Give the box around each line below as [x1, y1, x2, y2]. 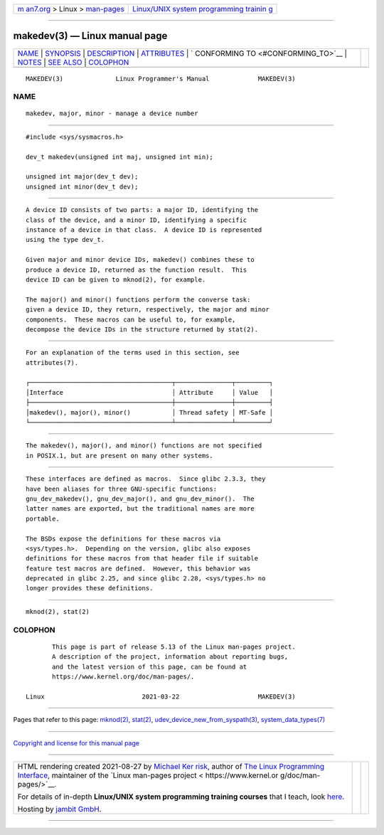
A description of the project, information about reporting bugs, [52, 653, 289, 661]
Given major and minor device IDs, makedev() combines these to [26, 256, 255, 264]
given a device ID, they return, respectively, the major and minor [26, 306, 270, 314]
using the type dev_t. [26, 235, 105, 244]
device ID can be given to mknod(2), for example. [26, 275, 206, 284]
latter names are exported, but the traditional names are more [26, 505, 255, 513]
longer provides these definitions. [26, 584, 154, 592]
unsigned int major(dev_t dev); [26, 173, 139, 181]
